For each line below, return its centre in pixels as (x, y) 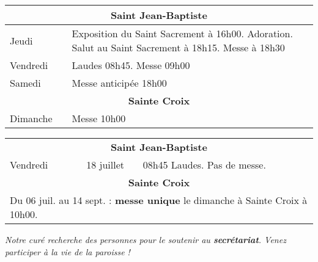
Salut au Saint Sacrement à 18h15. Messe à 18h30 (178, 47)
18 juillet (105, 165)
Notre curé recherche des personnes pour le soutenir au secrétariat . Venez (146, 239)
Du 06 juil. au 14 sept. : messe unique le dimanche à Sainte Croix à (159, 200)
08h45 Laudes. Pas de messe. (204, 165)
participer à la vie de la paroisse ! (68, 251)
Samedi (25, 83)
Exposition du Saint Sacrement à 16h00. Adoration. (182, 33)
